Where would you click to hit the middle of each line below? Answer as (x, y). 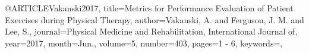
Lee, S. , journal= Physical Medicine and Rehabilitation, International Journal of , (151, 31)
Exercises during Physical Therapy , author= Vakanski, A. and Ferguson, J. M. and (154, 19)
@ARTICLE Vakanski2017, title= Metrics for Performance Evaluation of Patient (149, 8)
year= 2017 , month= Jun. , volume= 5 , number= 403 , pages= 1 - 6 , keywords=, (144, 43)
